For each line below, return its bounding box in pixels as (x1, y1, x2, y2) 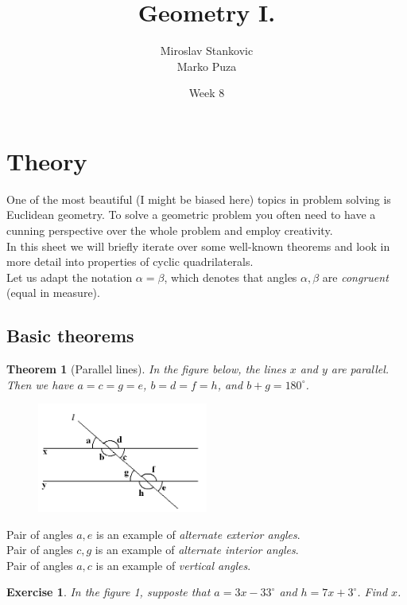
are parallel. (331, 361, 390, 377)
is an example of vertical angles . (95, 556, 251, 573)
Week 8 (188, 84, 225, 101)
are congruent (322, 268, 389, 285)
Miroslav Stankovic (160, 42, 254, 59)
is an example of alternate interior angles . (95, 541, 299, 558)
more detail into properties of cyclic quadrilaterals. (6, 253, 254, 270)
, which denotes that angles (164, 268, 297, 285)
